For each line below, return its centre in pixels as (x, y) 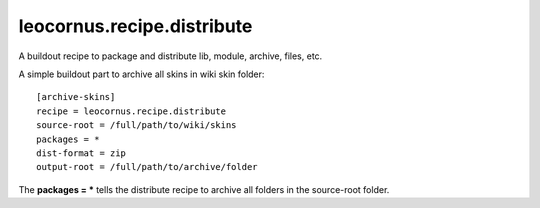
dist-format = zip (81, 153)
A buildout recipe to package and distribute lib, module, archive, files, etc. (170, 56)
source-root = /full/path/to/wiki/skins (136, 125)
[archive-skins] (76, 97)
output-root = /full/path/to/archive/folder (147, 167)
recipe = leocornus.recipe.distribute (131, 111)
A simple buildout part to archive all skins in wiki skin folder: (141, 74)
